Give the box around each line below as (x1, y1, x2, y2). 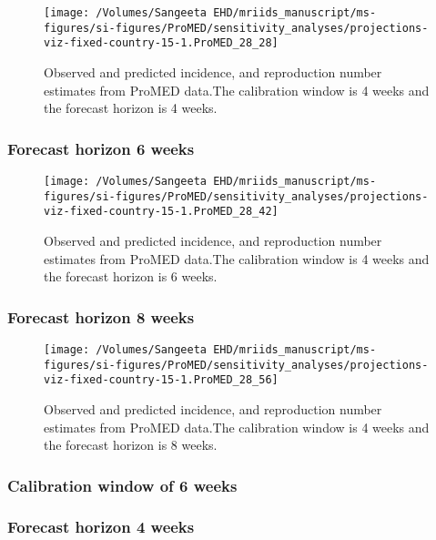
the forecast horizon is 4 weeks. (44, 98, 218, 117)
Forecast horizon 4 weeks (7, 515, 195, 538)
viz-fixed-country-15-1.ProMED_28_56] (44, 373, 279, 387)
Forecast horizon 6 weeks (7, 137, 195, 159)
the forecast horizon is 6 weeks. (44, 267, 218, 286)
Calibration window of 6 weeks (7, 474, 238, 496)
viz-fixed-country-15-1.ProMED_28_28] (44, 36, 279, 50)
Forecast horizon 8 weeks (7, 305, 195, 328)
